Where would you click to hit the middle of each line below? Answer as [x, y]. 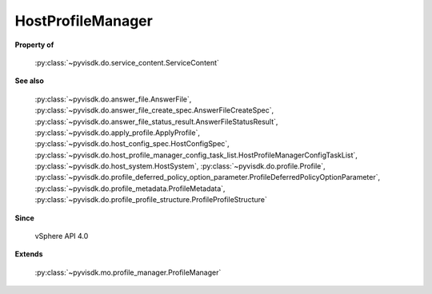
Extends [29, 254]
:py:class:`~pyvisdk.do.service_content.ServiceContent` [127, 62]
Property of [34, 45]
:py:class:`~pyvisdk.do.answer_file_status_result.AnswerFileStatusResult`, [156, 121]
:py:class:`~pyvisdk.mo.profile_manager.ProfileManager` [128, 272]
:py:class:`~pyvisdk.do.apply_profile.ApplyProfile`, [117, 133]
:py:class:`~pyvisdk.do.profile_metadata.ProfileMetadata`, [130, 189]
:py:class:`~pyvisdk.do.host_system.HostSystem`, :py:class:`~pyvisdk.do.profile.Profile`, [180, 166]
